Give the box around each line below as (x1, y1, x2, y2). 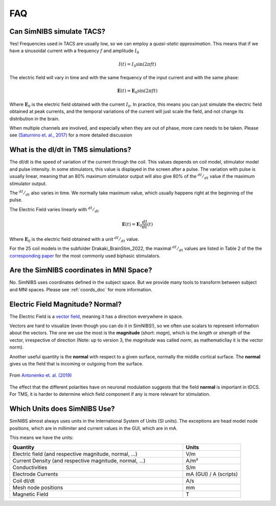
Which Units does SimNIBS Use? (9, 404, 115, 413)
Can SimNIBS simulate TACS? (9, 27, 106, 36)
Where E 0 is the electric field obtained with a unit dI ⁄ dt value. (9, 236, 140, 243)
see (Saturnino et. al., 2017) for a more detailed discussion (9, 132, 132, 138)
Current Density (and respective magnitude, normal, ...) (12, 457, 146, 465)
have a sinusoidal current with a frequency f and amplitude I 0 (9, 48, 140, 55)
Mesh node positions (12, 484, 63, 491)
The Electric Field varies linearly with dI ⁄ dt (9, 206, 99, 214)
